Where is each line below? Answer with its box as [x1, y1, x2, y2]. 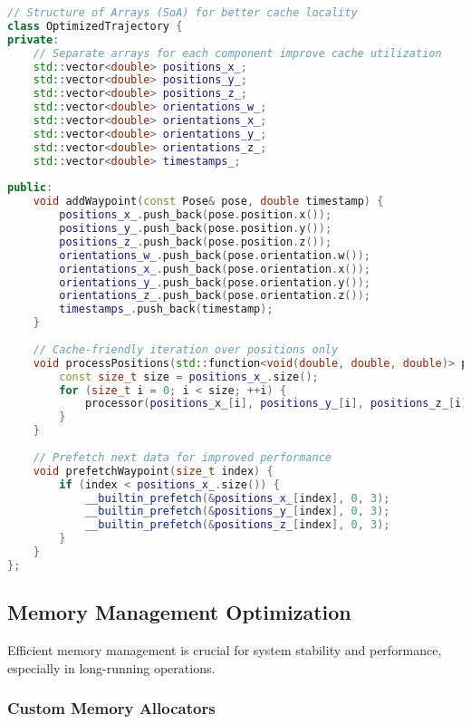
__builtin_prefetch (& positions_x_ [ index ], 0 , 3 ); [84, 491, 390, 505]
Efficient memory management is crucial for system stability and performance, [7, 640, 442, 659]
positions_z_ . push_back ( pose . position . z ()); [59, 235, 332, 248]
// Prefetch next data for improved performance [33, 450, 332, 464]
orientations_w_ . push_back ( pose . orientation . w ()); [59, 248, 370, 262]
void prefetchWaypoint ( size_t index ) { [33, 464, 274, 478]
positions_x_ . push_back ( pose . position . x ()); [59, 208, 332, 222]
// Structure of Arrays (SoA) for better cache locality [7, 6, 358, 19]
